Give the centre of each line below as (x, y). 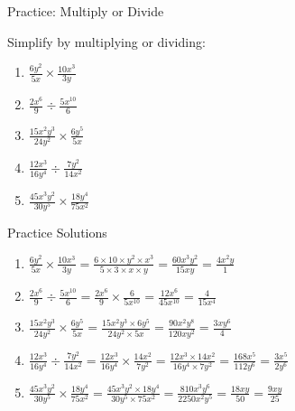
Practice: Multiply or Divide (86, 11)
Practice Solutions (57, 233)
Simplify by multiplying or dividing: (106, 41)
